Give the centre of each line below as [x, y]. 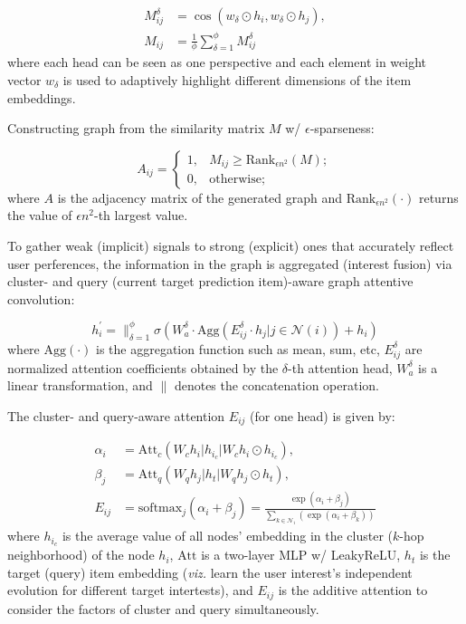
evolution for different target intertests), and [130, 590]
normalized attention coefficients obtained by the [143, 367]
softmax [160, 509]
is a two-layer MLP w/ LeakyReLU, [301, 555]
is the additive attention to [353, 590]
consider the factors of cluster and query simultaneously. [163, 608]
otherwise [235, 180]
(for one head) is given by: [323, 415]
